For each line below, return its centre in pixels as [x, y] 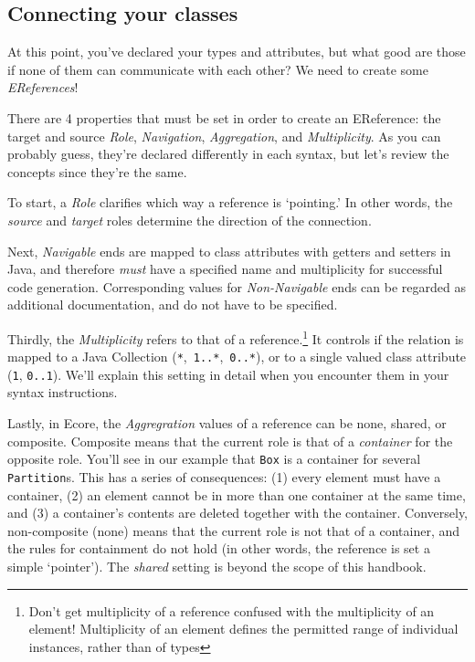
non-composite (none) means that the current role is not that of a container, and [234, 530]
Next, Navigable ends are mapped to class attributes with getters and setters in [229, 251]
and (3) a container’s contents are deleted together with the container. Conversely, [238, 513]
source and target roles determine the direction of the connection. [190, 220]
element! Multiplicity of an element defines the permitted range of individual [243, 629]
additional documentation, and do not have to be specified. [173, 305]
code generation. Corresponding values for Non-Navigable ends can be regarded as [237, 286]
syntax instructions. [63, 392]
